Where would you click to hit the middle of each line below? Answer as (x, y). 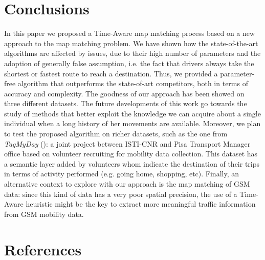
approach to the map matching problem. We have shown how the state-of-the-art (131, 43)
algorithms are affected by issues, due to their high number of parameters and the (132, 53)
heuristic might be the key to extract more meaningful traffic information (141, 204)
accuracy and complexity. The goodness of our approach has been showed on (124, 93)
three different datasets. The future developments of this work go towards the (126, 103)
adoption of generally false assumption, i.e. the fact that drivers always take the (129, 63)
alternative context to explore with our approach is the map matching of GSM (127, 184)
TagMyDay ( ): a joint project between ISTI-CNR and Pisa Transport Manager (127, 143)
